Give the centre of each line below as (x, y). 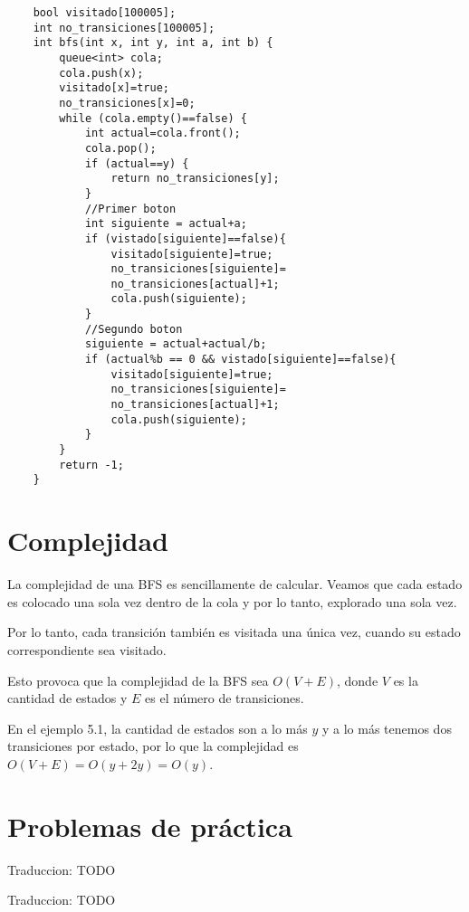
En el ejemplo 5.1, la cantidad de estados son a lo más (158, 728)
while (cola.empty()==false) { (153, 118)
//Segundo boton (134, 329)
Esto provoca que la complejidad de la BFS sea (138, 680)
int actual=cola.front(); (163, 133)
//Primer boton (130, 209)
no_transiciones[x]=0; (127, 103)
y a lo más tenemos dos (387, 728)
